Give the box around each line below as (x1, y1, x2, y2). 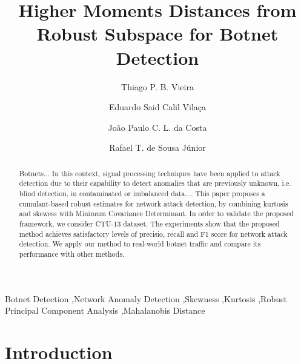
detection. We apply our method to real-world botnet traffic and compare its (19, 239, 261, 249)
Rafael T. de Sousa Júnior (109, 141, 206, 154)
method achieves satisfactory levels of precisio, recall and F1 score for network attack (19, 228, 288, 239)
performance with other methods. (19, 248, 125, 259)
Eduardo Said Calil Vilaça (108, 101, 207, 113)
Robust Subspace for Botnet (36, 21, 279, 46)
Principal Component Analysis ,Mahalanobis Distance (5, 304, 205, 317)
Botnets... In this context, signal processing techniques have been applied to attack (19, 168, 280, 178)
